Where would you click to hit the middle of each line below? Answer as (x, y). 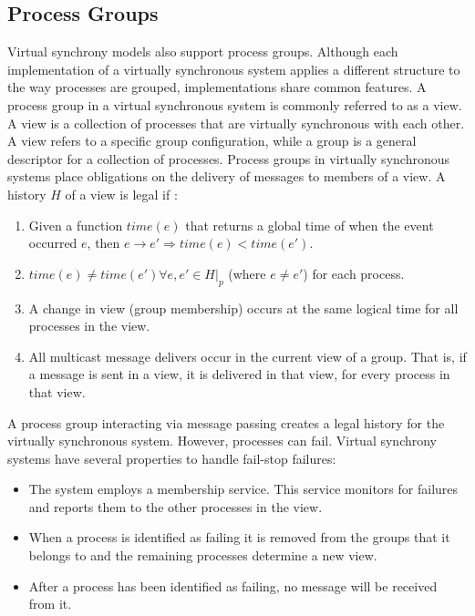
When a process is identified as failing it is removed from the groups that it (239, 537)
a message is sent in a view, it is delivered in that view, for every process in (239, 374)
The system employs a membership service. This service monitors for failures (243, 489)
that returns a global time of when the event (310, 225)
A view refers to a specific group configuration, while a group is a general (212, 141)
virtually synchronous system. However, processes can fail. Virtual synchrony (222, 441)
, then (103, 243)
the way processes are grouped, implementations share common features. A (217, 87)
